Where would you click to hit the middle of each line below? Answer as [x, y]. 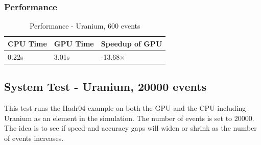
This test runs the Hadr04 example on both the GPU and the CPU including [125, 107]
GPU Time [74, 43]
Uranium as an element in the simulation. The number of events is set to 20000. [129, 118]
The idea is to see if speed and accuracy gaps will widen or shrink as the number [130, 128]
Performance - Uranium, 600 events [85, 26]
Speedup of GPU [132, 43]
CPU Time [27, 43]
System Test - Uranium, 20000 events [105, 87]
